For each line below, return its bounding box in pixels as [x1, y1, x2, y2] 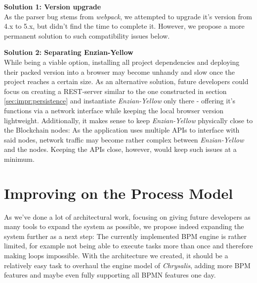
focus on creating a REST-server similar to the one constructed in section [4, 86, 227, 96]
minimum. [4, 153, 35, 164]
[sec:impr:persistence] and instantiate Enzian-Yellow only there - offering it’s [4, 95, 235, 106]
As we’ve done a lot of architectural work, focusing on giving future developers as [4, 211, 251, 222]
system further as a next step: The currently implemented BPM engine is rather [4, 231, 247, 241]
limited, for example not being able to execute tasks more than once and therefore [4, 240, 253, 251]
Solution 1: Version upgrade [4, 1, 101, 11]
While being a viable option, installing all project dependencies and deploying [4, 56, 240, 67]
